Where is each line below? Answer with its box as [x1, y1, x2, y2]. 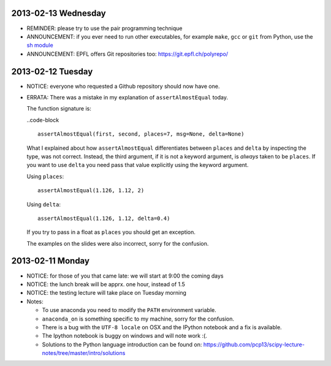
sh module [26, 42, 53, 49]
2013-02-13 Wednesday [11, 8, 107, 18]
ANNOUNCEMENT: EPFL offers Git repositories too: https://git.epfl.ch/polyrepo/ [26, 50, 229, 58]
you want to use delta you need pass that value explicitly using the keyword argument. [26, 162, 249, 169]
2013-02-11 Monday [11, 255, 90, 267]
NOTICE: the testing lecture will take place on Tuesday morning [26, 289, 187, 297]
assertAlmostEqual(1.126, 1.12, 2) [37, 187, 145, 194]
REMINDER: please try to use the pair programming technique [26, 25, 183, 32]
